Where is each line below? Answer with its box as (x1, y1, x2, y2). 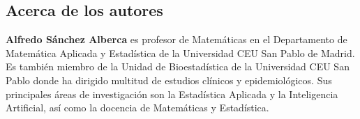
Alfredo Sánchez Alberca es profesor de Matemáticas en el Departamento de (6, 32, 347, 47)
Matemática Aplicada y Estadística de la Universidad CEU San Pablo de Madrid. (6, 45, 355, 60)
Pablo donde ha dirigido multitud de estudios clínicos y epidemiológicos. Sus (6, 72, 332, 87)
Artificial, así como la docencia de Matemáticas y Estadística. (6, 100, 269, 115)
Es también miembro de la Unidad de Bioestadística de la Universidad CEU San (6, 59, 350, 74)
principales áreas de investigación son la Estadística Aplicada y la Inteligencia (6, 86, 338, 101)
